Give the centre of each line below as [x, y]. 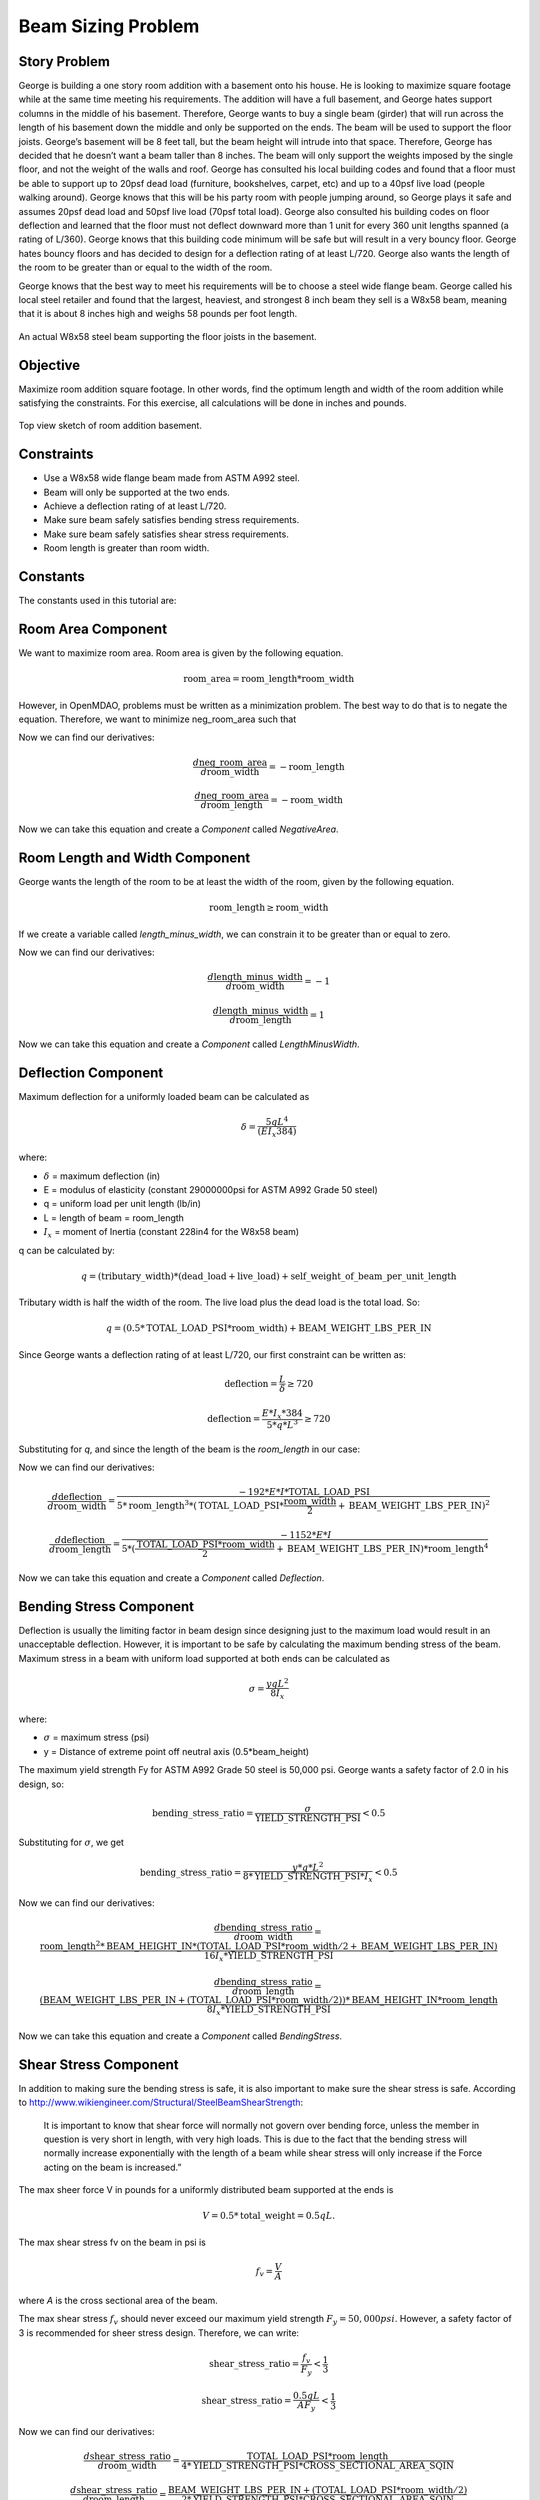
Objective [49, 365]
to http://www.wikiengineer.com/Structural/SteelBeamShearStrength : [161, 2102]
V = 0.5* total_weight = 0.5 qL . [268, 2216]
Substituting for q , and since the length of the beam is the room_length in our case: [189, 1449]
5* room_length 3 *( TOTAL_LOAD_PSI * [200, 1504]
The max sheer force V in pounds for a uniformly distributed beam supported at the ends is [206, 2190]
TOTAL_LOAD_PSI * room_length [317, 2456]
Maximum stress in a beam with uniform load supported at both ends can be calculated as [204, 1658]
